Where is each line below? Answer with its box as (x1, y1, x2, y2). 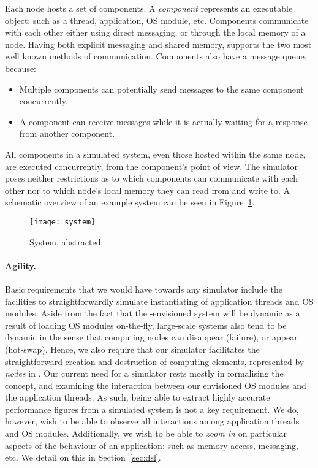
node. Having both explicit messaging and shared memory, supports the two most (5, 37, 312, 50)
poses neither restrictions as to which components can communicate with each (5, 172, 298, 185)
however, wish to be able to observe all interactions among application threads (5, 415, 300, 428)
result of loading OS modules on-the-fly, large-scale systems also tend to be (5, 318, 287, 331)
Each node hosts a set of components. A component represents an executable (5, 2, 293, 14)
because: (5, 61, 37, 74)
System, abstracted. (29, 235, 104, 248)
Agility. (5, 259, 37, 272)
